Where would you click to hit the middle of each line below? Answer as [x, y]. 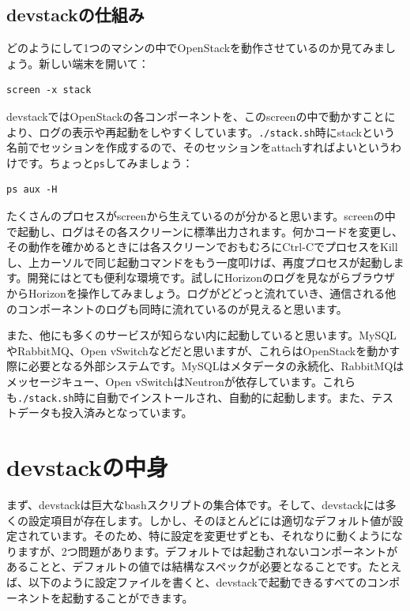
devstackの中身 [87, 467]
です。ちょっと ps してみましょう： [105, 162]
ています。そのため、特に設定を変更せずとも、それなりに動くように [215, 536]
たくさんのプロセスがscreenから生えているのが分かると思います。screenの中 [201, 216]
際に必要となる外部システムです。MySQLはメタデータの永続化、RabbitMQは [205, 366]
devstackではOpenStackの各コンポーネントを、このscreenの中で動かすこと [196, 116]
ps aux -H [32, 190]
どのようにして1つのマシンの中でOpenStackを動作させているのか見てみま [196, 48]
